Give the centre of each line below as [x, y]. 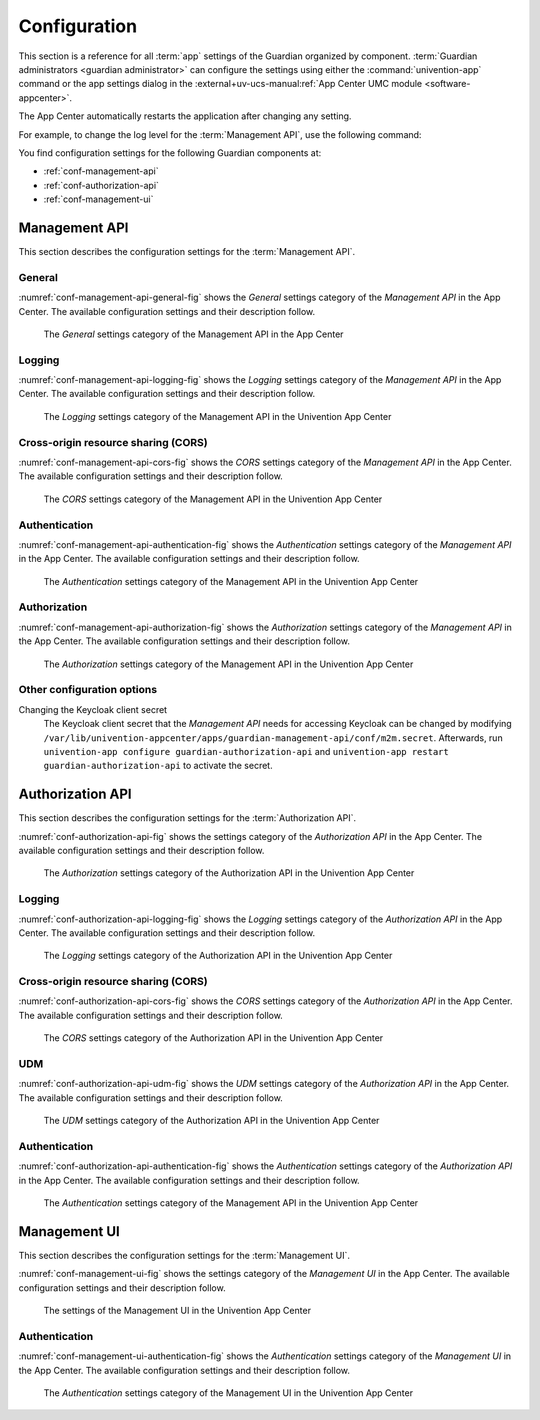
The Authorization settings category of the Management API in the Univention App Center [228, 664]
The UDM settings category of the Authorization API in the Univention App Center [211, 1121]
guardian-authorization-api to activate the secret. [158, 766]
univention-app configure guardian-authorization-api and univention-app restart [246, 751]
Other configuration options [88, 690]
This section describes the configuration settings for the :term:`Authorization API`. [187, 818]
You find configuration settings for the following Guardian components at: [170, 152]
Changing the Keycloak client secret [93, 709]
